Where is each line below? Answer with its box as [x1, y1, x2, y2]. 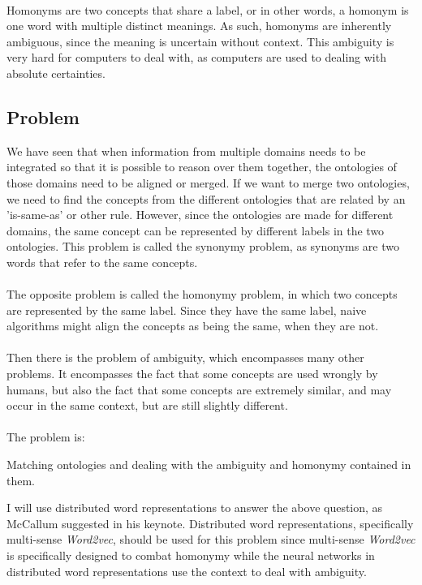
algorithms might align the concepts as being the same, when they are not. [6, 317, 379, 334]
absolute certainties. [6, 64, 105, 81]
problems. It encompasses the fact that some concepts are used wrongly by [6, 365, 378, 382]
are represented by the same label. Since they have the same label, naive [6, 301, 367, 318]
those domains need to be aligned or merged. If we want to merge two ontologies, [6, 174, 410, 191]
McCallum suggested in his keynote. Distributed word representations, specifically [6, 514, 414, 531]
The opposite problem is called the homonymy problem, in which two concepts [6, 286, 398, 303]
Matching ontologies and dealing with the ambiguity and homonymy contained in [6, 456, 411, 473]
